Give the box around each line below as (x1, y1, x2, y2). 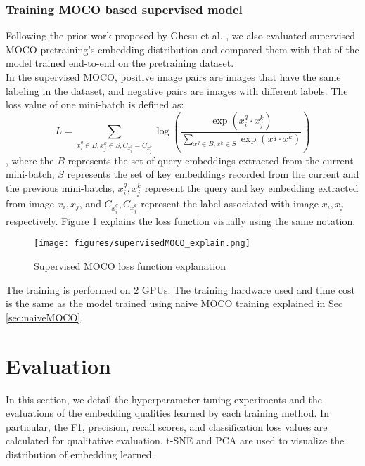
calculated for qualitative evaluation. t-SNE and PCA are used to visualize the (6, 433, 345, 448)
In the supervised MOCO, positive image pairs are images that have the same (6, 70, 341, 84)
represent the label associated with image (141, 196, 319, 211)
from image (6, 196, 54, 211)
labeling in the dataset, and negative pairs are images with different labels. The (6, 83, 348, 98)
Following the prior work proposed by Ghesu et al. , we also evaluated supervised (6, 28, 356, 43)
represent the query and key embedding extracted (144, 180, 359, 195)
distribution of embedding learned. (6, 446, 155, 461)
